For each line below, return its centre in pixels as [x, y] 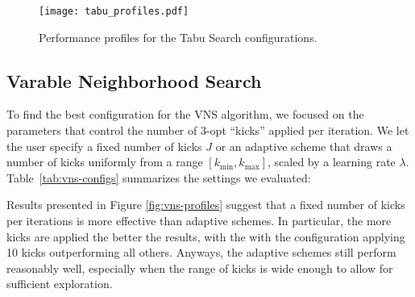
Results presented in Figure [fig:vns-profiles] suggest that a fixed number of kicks [206, 205]
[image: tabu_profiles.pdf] [114, 11]
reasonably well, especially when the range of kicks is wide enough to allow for [200, 268]
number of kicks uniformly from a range [105, 162]
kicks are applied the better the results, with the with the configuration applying [206, 236]
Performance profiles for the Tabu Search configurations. [178, 37]
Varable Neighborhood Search [134, 80]
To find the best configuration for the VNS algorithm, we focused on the [185, 114]
